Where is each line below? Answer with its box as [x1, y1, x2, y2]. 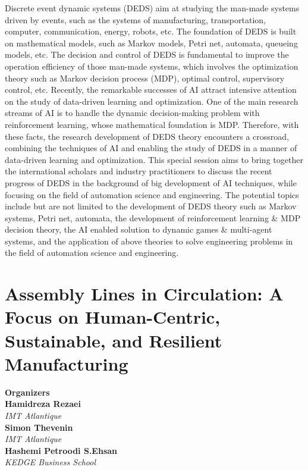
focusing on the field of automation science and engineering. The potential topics [5, 188, 299, 200]
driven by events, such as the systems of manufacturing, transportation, [5, 13, 266, 26]
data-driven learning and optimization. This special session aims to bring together [5, 153, 303, 165]
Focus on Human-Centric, [5, 305, 221, 329]
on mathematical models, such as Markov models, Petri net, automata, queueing [5, 36, 298, 49]
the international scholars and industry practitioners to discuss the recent [5, 165, 272, 177]
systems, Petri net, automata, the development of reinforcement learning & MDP [5, 211, 301, 224]
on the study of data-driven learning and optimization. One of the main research [5, 95, 298, 107]
